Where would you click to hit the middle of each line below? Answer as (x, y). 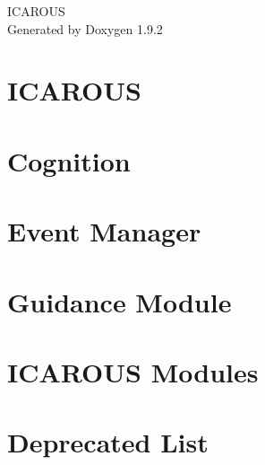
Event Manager (104, 231)
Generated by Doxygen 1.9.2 (85, 28)
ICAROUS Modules (133, 371)
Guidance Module (120, 301)
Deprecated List (108, 442)
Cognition (69, 160)
